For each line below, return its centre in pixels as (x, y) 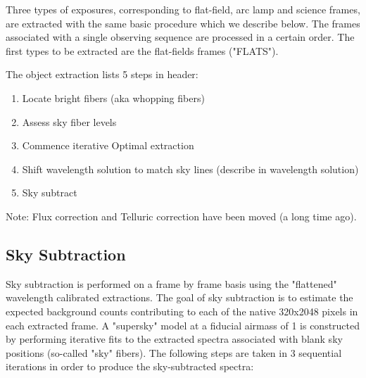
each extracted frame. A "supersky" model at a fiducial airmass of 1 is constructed (183, 325)
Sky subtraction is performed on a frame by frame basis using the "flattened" (171, 283)
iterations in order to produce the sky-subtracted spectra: (130, 366)
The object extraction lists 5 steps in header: (102, 74)
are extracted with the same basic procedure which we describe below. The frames (183, 23)
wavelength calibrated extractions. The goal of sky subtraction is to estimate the (179, 297)
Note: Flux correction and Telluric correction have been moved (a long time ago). (181, 216)
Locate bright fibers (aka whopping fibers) (113, 97)
